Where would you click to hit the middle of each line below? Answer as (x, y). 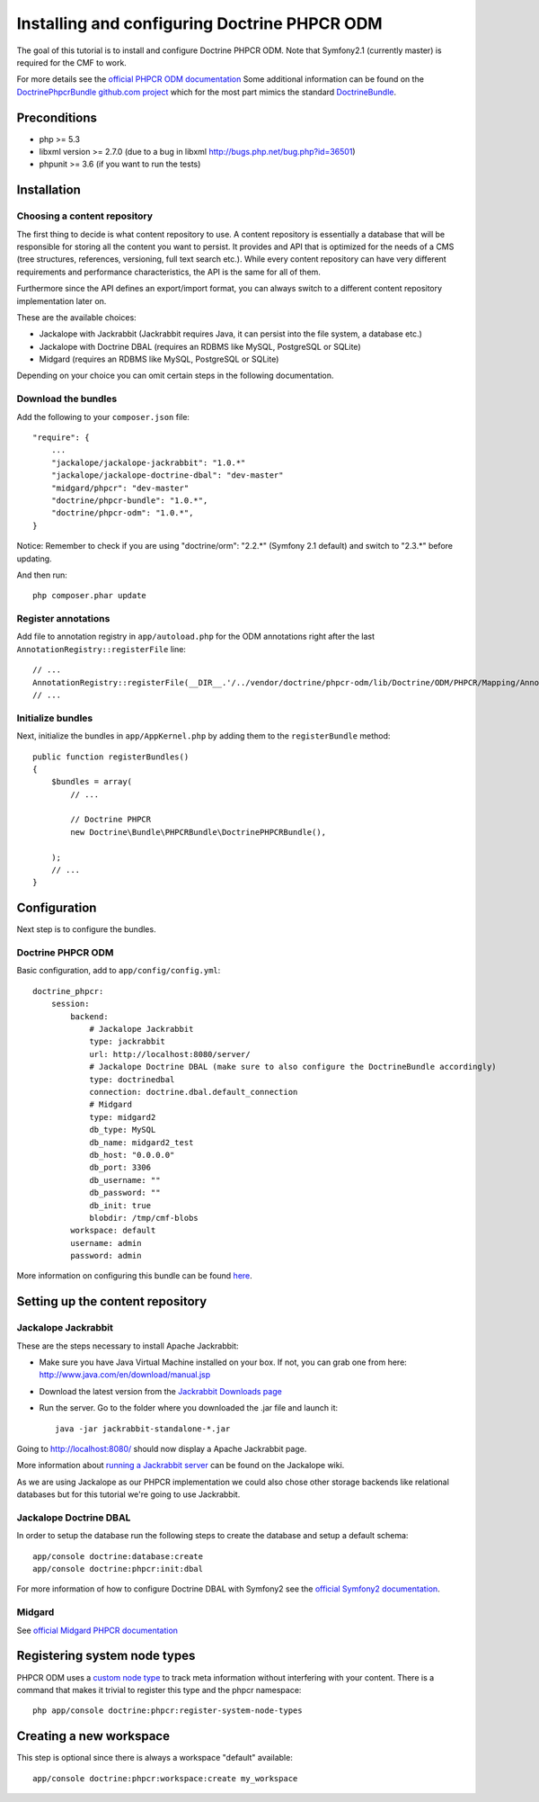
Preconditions (57, 117)
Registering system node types (106, 1656)
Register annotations (63, 619)
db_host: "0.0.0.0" (132, 1155)
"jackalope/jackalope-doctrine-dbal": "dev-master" (167, 475)
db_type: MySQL (123, 1130)
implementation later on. (62, 300)
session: (70, 1004)
